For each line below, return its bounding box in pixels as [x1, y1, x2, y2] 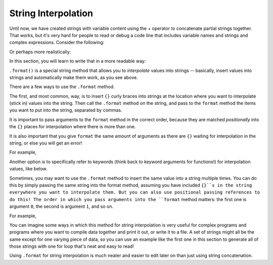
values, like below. [9, 166, 48, 172]
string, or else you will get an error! [9, 140, 82, 146]
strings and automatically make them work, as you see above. [9, 74, 139, 81]
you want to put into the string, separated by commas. [9, 107, 122, 113]
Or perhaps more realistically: [9, 49, 71, 55]
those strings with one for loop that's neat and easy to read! [9, 243, 134, 249]
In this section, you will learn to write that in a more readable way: [9, 58, 146, 64]
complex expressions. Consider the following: [9, 40, 105, 46]
